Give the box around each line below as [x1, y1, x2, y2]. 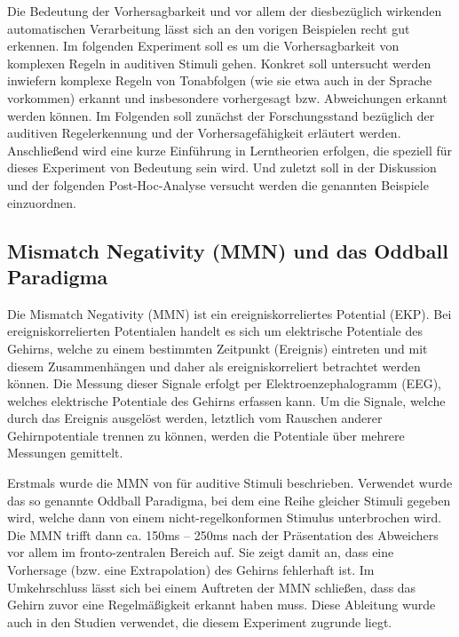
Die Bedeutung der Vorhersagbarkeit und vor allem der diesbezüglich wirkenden [7, 2, 442, 20]
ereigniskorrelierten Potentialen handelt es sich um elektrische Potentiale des [7, 322, 423, 340]
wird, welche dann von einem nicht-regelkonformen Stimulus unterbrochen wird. [7, 508, 442, 527]
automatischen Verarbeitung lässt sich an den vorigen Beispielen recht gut [7, 19, 410, 37]
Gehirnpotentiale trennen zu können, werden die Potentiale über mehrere [7, 426, 405, 444]
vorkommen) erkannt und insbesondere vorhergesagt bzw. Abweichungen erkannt [7, 88, 447, 107]
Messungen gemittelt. [7, 443, 123, 462]
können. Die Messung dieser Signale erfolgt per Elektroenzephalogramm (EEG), [7, 374, 442, 393]
